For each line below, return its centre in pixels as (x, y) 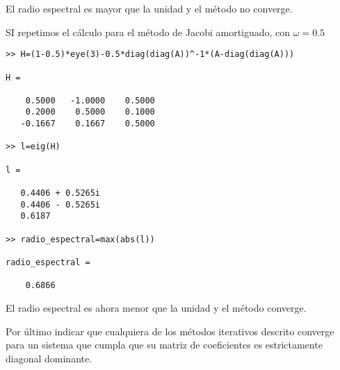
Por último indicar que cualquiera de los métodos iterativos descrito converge (170, 331)
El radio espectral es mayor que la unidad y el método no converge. (149, 8)
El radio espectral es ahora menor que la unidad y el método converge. (156, 307)
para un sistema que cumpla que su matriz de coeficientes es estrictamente (164, 345)
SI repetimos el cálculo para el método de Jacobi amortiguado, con (148, 32)
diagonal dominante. (49, 358)
